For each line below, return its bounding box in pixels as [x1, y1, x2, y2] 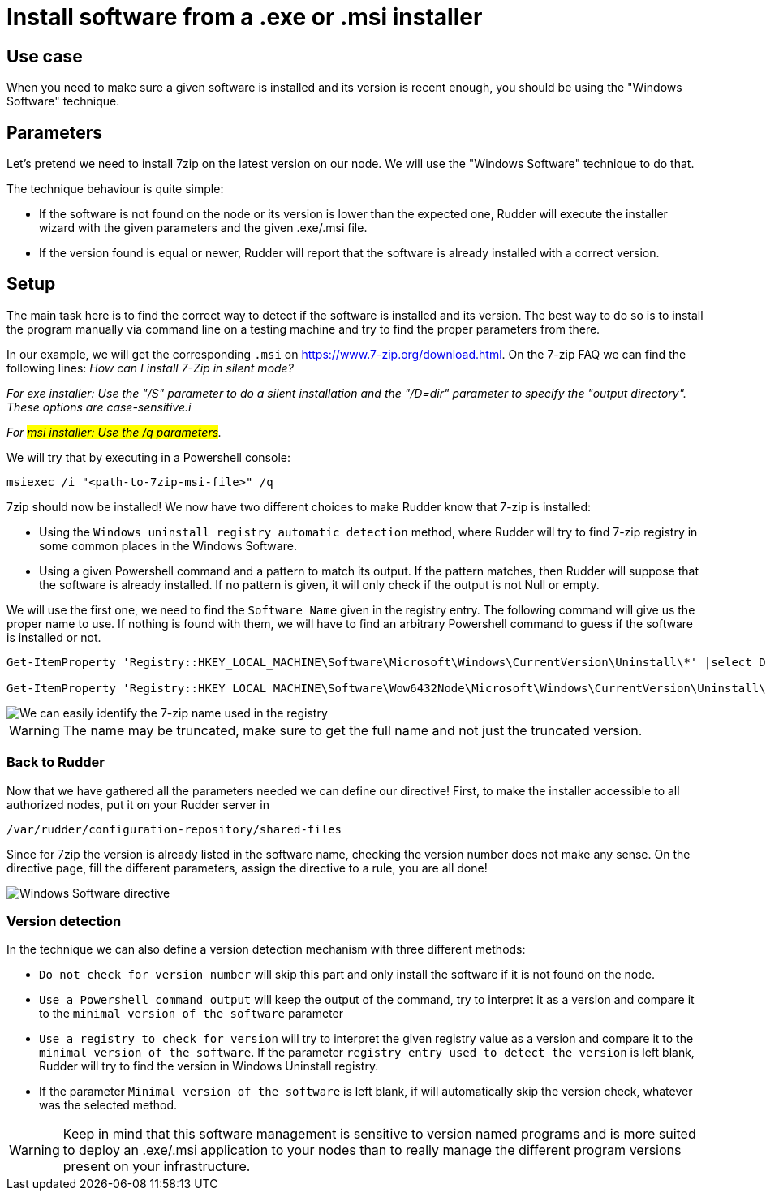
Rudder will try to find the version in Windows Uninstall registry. [39, 1059, 379, 1074]
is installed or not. [6, 630, 101, 644]
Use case [6, 45, 83, 67]
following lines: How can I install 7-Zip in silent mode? [6, 360, 294, 375]
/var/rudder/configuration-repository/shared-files [6, 822, 342, 836]
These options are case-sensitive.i [6, 399, 191, 414]
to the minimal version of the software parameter [39, 1006, 343, 1021]
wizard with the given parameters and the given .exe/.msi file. [39, 221, 368, 235]
